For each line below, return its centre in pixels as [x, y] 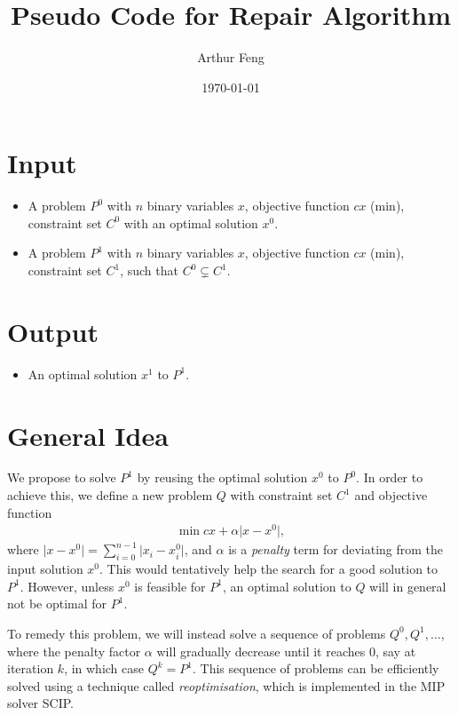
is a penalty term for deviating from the [336, 549]
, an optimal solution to [287, 586]
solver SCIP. [40, 703]
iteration [31, 668]
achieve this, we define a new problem [110, 495]
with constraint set [281, 495]
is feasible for [170, 586]
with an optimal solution [191, 222]
